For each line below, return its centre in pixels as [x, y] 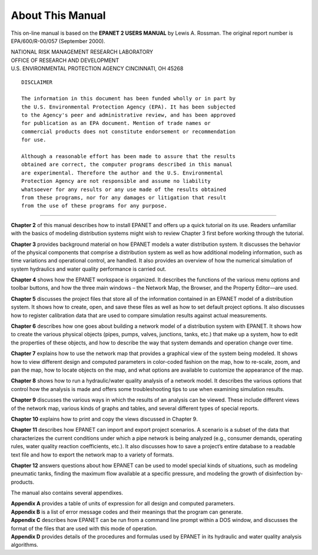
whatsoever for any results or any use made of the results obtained [124, 189]
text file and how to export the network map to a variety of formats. [92, 455]
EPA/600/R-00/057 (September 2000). [58, 41]
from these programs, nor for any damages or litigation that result [124, 197]
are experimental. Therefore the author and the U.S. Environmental [122, 173]
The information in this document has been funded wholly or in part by [128, 98]
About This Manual [58, 15]
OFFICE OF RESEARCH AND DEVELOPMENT [65, 60]
